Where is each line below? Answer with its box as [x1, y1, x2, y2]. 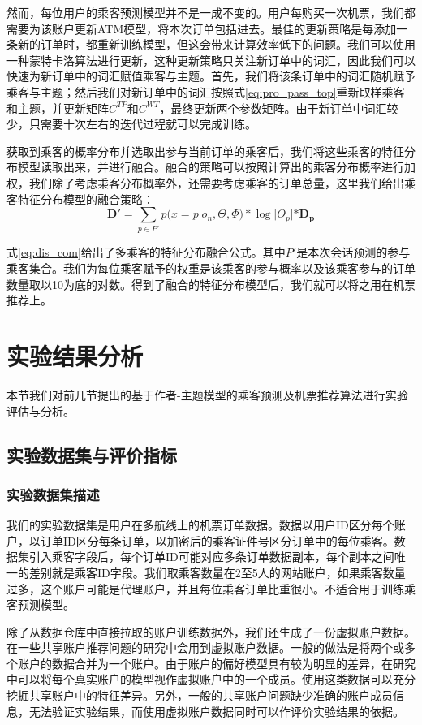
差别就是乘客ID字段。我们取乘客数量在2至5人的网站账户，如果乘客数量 [28, 563, 406, 580]
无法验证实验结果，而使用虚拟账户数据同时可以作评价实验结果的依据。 [28, 702, 404, 719]
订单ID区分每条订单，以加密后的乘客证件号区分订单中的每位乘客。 [40, 532, 394, 549]
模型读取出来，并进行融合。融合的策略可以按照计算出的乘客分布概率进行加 [17, 158, 416, 175]
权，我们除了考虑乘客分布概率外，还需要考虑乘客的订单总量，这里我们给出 [6, 174, 404, 191]
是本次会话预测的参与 [296, 244, 411, 261]
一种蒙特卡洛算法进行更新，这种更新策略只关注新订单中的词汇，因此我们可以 [6, 51, 416, 68]
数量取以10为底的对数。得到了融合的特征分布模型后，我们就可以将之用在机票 [6, 275, 416, 292]
